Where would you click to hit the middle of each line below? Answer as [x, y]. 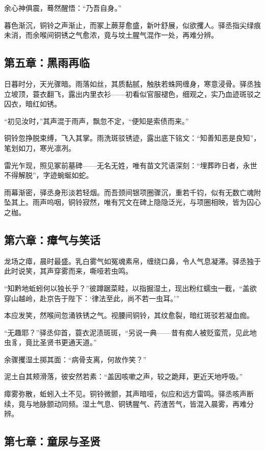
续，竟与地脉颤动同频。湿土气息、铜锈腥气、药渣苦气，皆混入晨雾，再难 [125, 403]
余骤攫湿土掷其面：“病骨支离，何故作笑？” [75, 359]
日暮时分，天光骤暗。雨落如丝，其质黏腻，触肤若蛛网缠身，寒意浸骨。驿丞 [129, 83]
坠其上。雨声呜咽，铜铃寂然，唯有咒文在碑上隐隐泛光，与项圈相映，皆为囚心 [132, 202]
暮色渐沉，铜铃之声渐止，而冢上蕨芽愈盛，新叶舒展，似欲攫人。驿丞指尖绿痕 [132, 25]
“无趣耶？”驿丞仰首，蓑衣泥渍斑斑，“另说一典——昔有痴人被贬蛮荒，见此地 [130, 332]
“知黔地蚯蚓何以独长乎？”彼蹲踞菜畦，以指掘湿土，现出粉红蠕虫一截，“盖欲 [130, 288]
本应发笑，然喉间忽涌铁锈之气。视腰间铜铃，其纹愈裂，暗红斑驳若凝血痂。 [129, 315]
